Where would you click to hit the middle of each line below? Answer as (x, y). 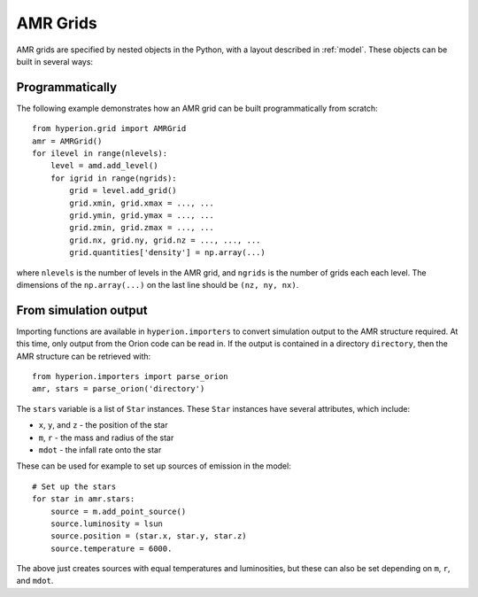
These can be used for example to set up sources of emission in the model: (154, 466)
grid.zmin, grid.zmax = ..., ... (142, 228)
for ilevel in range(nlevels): (100, 154)
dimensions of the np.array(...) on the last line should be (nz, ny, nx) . (158, 284)
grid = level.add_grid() (123, 191)
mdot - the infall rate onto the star (100, 450)
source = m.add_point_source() (118, 511)
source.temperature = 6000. (111, 548)
